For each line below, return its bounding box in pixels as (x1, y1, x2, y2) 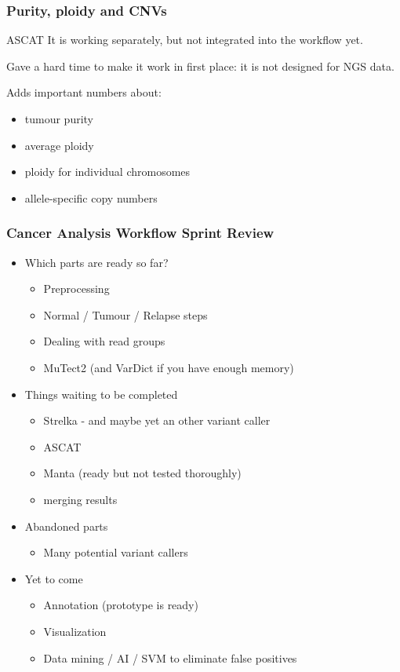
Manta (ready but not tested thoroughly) (43, 465, 242, 481)
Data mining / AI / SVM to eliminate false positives (43, 649, 297, 666)
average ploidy (24, 137, 94, 153)
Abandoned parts (24, 517, 108, 534)
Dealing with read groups (43, 333, 165, 349)
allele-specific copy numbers (24, 189, 158, 206)
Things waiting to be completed (24, 385, 178, 402)
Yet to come (24, 570, 83, 586)
